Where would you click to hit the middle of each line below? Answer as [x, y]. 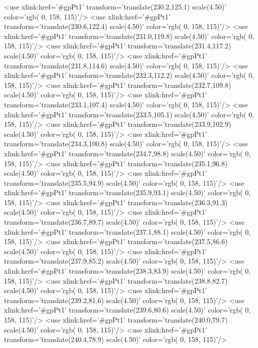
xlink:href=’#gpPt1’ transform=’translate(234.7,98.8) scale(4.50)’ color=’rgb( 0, [127, 153]
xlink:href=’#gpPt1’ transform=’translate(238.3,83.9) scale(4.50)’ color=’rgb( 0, [127, 271]
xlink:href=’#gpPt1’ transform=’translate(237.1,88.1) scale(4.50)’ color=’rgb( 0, [127, 231]
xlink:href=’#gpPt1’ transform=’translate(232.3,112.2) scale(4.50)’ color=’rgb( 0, [129, 75]
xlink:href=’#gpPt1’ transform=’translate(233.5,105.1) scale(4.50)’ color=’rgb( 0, [129, 114]
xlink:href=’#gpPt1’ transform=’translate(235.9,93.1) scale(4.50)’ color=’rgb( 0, [127, 192]
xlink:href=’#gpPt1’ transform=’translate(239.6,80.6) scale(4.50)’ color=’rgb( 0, [127, 310]
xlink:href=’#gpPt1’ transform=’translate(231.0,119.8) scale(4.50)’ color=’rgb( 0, [129, 36]
